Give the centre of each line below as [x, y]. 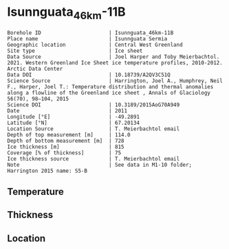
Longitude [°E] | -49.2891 [73, 117]
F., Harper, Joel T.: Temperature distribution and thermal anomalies [110, 86]
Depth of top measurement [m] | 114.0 [69, 134]
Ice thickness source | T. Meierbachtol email [94, 158]
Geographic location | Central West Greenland [95, 45]
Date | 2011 [67, 110]
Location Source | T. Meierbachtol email [94, 129]
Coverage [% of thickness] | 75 [64, 153]
